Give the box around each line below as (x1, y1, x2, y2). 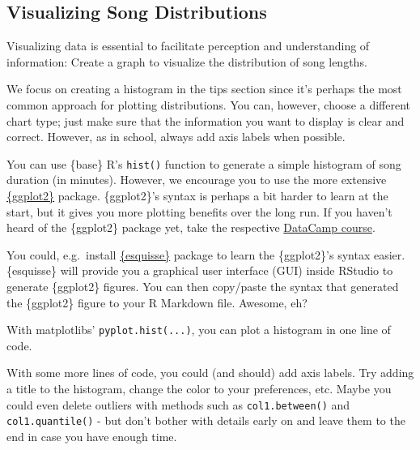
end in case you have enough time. (6, 427, 177, 444)
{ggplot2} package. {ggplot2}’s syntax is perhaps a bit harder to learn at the (6, 187, 388, 204)
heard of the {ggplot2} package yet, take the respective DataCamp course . (6, 219, 375, 236)
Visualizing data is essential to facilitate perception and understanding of (6, 37, 370, 54)
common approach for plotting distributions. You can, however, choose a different (6, 96, 410, 113)
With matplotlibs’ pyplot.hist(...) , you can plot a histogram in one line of (6, 321, 391, 338)
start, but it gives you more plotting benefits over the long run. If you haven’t (6, 203, 392, 220)
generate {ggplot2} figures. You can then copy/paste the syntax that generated (6, 277, 399, 294)
